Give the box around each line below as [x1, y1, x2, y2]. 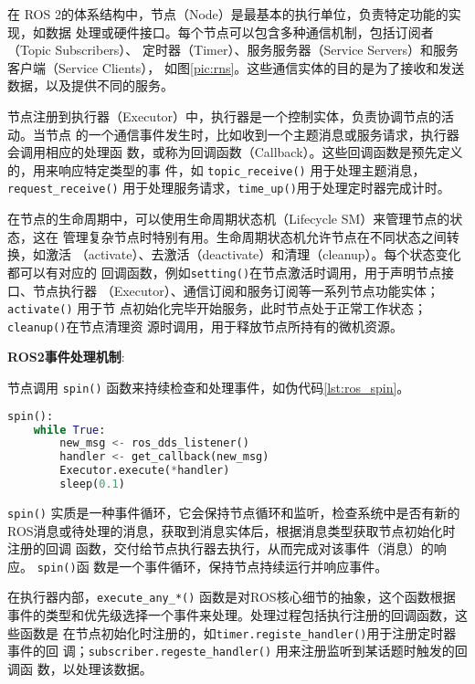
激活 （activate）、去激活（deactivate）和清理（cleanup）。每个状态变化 [45, 245, 461, 264]
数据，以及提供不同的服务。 [7, 76, 174, 95]
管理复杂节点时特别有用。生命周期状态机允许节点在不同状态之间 [62, 226, 447, 246]
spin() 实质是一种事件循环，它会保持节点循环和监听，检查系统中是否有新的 [7, 502, 460, 521]
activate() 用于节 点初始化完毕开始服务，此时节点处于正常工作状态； [7, 299, 427, 318]
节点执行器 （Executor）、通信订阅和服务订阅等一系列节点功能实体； [32, 280, 439, 300]
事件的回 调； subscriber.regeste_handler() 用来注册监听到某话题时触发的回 [7, 641, 468, 660]
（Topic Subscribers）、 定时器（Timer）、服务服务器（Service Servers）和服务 [7, 40, 459, 59]
